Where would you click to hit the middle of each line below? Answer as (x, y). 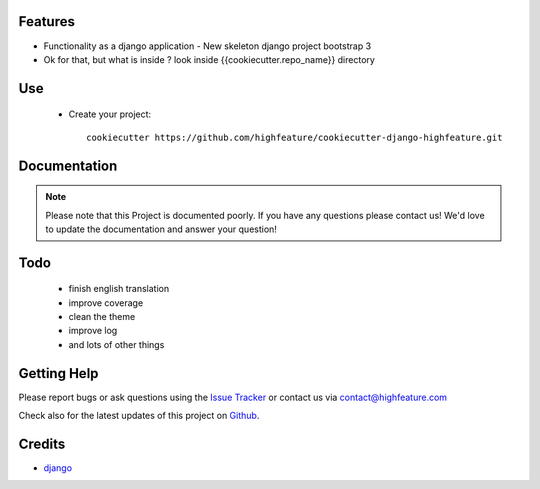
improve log (93, 331)
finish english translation (119, 289)
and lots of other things (116, 344)
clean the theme (102, 317)
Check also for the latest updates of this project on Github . (139, 416)
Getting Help (58, 373)
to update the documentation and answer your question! (161, 229)
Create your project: (110, 114)
